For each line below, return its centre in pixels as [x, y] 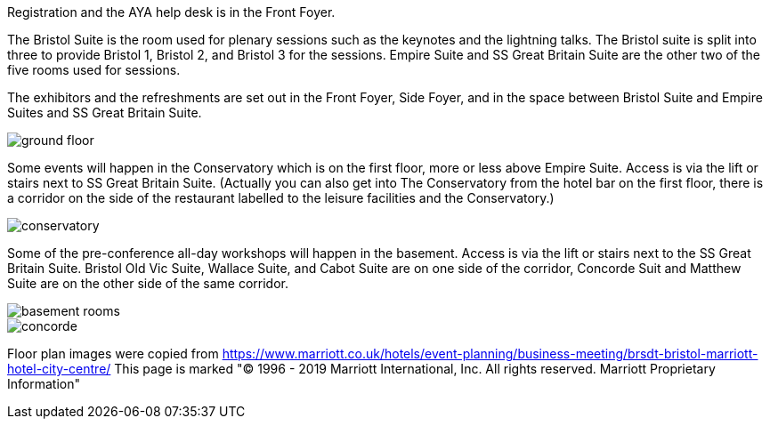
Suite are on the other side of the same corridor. [148, 283]
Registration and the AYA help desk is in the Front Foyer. [171, 12]
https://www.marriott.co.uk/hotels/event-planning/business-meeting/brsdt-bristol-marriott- [490, 354]
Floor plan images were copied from [113, 354]
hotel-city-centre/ [59, 369]
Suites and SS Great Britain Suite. [105, 113]
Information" [44, 384]
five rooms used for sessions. [94, 70]
